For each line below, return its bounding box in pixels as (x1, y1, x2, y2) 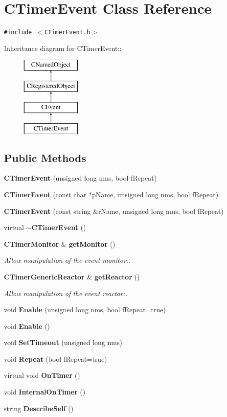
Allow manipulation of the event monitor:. (4, 255, 131, 265)
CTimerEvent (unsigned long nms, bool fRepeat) (4, 173, 157, 183)
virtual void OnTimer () (4, 370, 80, 380)
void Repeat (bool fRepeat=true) (4, 353, 107, 364)
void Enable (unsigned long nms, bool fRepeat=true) (4, 304, 166, 315)
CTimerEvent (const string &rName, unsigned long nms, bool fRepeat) (4, 206, 224, 216)
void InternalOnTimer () (4, 387, 86, 397)
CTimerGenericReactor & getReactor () (4, 271, 140, 281)
